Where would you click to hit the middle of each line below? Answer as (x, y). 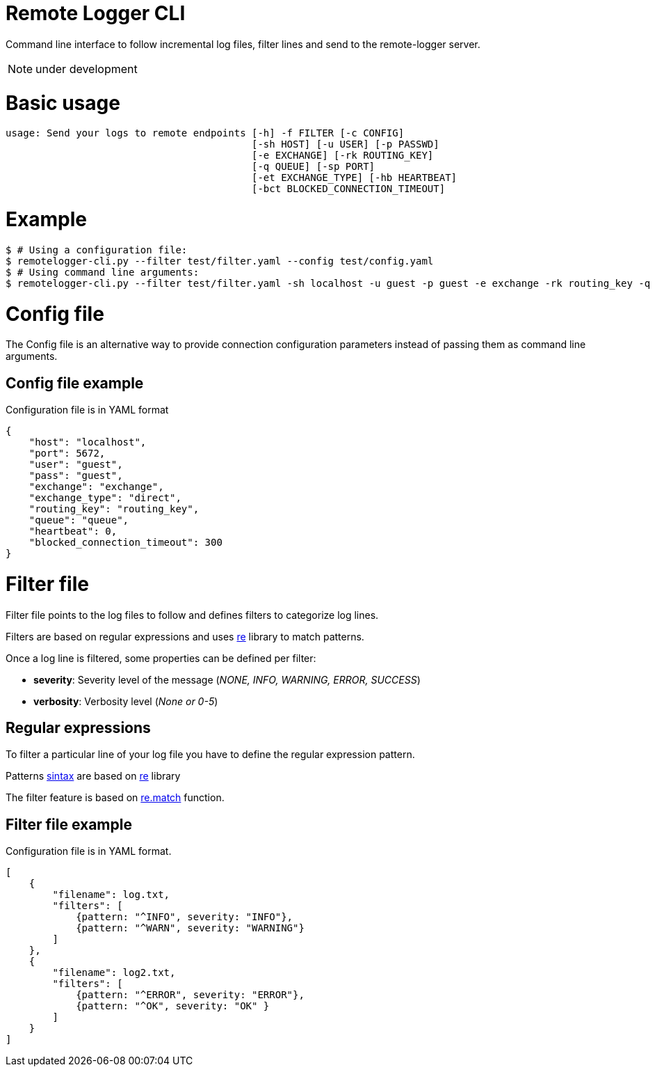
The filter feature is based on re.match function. (115, 798)
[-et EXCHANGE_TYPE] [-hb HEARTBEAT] (355, 178)
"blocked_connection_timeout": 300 (126, 543)
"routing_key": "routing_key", (114, 509)
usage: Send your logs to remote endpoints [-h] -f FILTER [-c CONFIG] (205, 133)
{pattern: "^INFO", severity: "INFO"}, (185, 917)
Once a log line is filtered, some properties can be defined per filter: (161, 658)
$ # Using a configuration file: (97, 250)
